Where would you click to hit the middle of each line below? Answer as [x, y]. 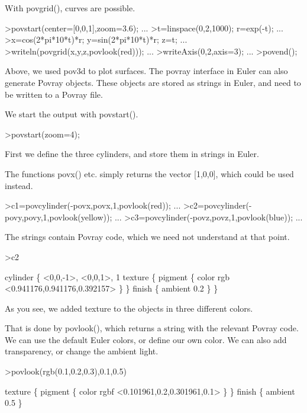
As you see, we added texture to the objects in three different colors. [129, 308]
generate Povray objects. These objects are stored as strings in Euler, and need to [153, 82]
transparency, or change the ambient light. [82, 351]
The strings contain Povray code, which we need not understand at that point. [147, 237]
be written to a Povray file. [54, 94]
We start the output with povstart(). [72, 114]
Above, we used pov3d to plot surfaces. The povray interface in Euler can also [146, 71]
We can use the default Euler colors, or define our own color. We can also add [146, 339]
